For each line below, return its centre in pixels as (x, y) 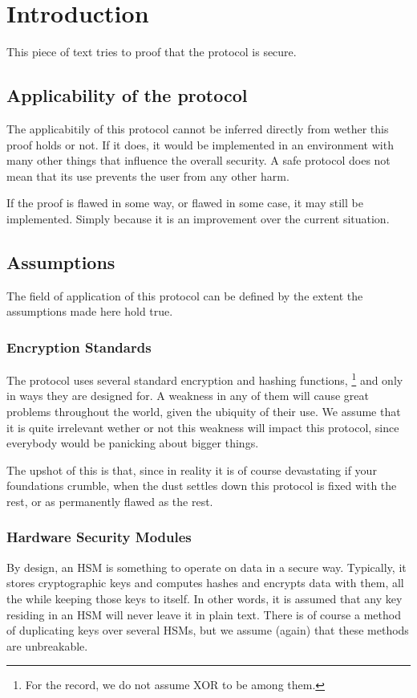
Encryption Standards (79, 347)
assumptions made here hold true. (90, 311)
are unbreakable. (47, 645)
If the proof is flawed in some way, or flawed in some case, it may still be (185, 203)
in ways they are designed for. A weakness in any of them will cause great (188, 396)
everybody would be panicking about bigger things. (133, 443)
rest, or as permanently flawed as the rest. (110, 501)
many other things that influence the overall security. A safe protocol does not (198, 160)
